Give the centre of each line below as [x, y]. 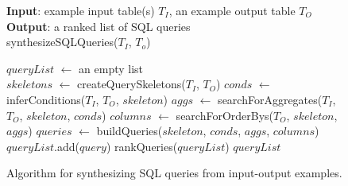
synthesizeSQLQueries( [62, 42]
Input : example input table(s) [81, 10]
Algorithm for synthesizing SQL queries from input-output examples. [174, 173]
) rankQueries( [142, 146]
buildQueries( [130, 131]
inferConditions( [46, 99]
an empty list [111, 68]
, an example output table [232, 10]
